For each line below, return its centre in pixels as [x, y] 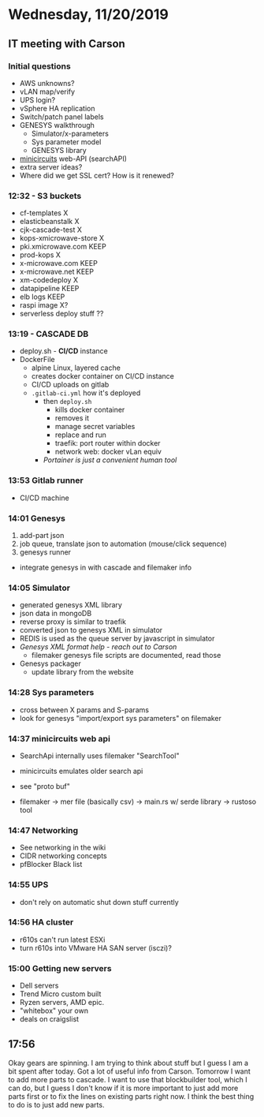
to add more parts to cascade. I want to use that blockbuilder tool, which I [128, 1079]
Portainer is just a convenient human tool [110, 460]
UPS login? [37, 99]
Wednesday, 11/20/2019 [89, 15]
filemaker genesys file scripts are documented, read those [126, 656]
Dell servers [39, 986]
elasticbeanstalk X [50, 222]
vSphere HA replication [57, 108]
